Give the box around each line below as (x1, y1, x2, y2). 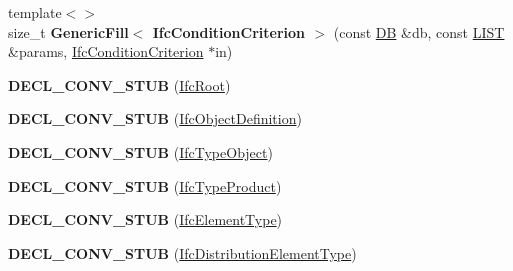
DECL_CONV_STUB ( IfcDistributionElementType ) (8, 242, 357, 263)
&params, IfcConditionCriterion (8, 41, 204, 62)
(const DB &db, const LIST (333, 21, 505, 42)
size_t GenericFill (8, 21, 129, 42)
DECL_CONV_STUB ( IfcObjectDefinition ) (8, 108, 302, 129)
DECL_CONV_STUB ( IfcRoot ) (8, 74, 231, 95)
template (8, 2, 62, 22)
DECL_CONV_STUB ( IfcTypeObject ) (8, 141, 273, 162)
